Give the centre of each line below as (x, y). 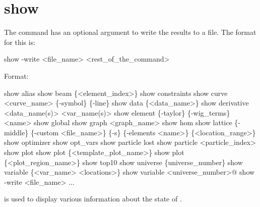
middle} (16, 132)
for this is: (20, 42)
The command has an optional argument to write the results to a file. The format (130, 32)
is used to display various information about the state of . (93, 199)
